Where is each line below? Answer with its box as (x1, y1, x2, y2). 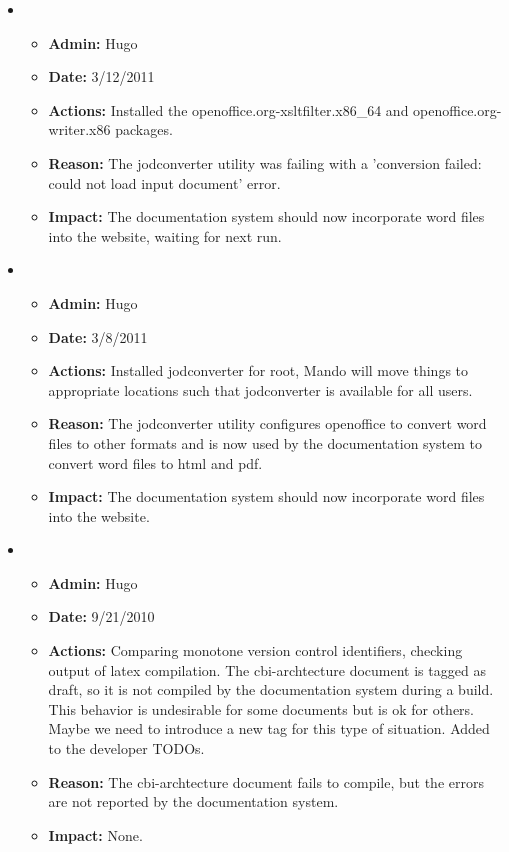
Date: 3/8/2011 (48, 326, 148, 347)
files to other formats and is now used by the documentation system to (48, 432, 482, 453)
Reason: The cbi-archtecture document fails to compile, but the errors (48, 771, 484, 792)
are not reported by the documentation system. (48, 791, 339, 812)
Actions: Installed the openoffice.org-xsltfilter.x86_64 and (48, 99, 409, 120)
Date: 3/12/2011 (48, 66, 155, 87)
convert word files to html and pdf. (48, 452, 263, 473)
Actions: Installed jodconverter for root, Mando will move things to (48, 360, 469, 381)
